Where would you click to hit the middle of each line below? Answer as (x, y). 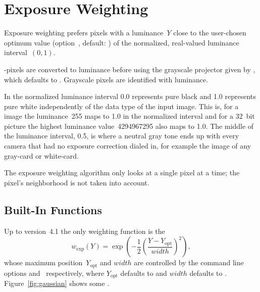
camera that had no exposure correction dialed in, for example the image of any (128, 146)
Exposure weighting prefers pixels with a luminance (84, 33)
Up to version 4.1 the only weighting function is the (85, 231)
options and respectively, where (54, 273)
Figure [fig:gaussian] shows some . (57, 283)
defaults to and (144, 273)
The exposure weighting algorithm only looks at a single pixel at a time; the (122, 173)
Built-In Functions (53, 209)
